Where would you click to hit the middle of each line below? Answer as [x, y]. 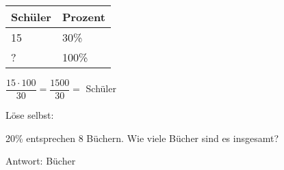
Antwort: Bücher [41, 161]
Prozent [83, 17]
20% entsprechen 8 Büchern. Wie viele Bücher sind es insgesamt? [142, 138]
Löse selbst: [30, 115]
